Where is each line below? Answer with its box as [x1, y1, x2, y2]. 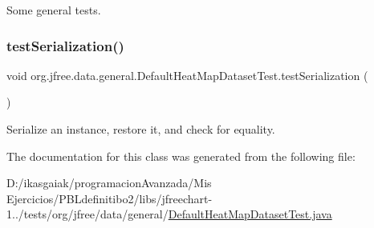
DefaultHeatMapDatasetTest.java [168, 206, 332, 222]
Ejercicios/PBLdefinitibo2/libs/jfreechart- [6, 190, 213, 206]
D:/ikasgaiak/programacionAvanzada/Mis [6, 174, 212, 191]
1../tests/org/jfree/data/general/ [6, 206, 169, 222]
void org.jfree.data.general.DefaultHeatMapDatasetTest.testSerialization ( [6, 66, 368, 83]
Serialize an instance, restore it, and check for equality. [6, 121, 275, 137]
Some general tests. [6, 2, 101, 18]
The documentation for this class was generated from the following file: [6, 147, 356, 164]
